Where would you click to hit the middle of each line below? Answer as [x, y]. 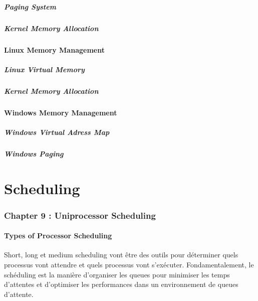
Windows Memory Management [61, 112]
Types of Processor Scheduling [58, 236]
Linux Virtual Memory [44, 69]
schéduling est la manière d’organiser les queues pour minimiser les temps [117, 274]
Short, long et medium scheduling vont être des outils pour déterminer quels [121, 255]
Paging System [30, 6]
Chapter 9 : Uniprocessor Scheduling [80, 215]
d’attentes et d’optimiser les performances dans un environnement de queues [121, 284]
